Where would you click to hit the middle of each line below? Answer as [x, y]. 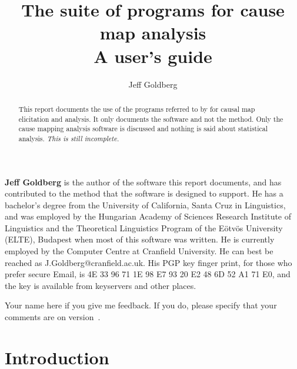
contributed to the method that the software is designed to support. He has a [144, 193]
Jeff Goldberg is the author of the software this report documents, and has [143, 182]
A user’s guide [153, 56]
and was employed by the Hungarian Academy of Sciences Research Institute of [148, 216]
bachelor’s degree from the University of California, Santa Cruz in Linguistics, [145, 205]
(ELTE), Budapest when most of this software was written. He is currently [140, 239]
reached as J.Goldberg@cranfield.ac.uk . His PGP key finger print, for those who [148, 262]
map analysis [153, 33]
